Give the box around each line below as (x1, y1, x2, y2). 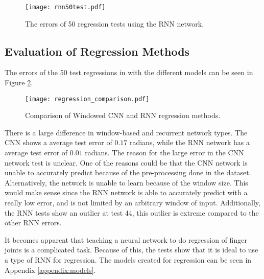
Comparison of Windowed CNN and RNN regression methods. (25, 110, 221, 121)
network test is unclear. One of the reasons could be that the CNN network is (5, 157, 248, 168)
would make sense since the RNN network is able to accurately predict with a (5, 187, 248, 198)
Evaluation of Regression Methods (5, 43, 190, 59)
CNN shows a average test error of (5, 137, 112, 148)
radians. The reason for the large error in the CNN (85, 147, 244, 158)
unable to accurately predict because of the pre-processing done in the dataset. (5, 167, 251, 178)
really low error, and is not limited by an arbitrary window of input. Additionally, (5, 197, 260, 208)
